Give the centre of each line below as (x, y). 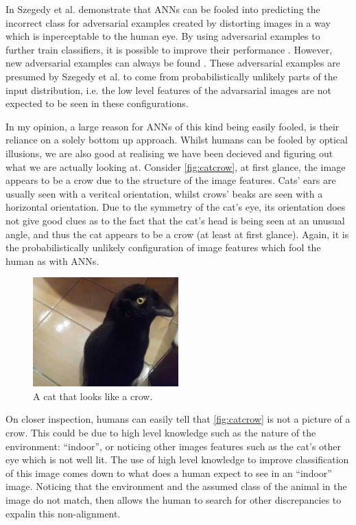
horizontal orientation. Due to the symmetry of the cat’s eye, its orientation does (176, 207)
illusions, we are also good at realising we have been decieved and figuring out (169, 153)
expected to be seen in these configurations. (97, 103)
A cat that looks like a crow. (93, 396)
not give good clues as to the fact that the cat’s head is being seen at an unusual (175, 220)
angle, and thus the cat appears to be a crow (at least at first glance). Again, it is (177, 234)
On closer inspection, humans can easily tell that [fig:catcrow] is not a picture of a (178, 419)
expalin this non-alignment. (63, 513)
